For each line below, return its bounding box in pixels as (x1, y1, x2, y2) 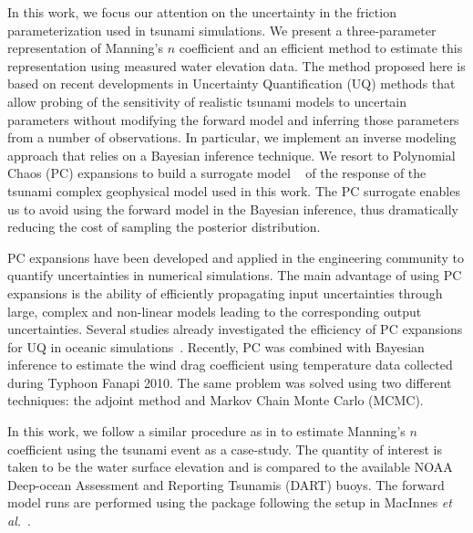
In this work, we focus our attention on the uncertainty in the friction (7, 3, 396, 21)
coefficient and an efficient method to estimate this (179, 38, 463, 57)
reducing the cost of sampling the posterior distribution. (7, 217, 321, 236)
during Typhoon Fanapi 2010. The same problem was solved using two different (7, 372, 452, 392)
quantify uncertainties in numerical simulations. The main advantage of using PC (7, 266, 462, 285)
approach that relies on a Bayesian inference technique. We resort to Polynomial (7, 145, 456, 164)
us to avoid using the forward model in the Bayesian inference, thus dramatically (7, 199, 458, 218)
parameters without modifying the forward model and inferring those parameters (7, 110, 459, 129)
